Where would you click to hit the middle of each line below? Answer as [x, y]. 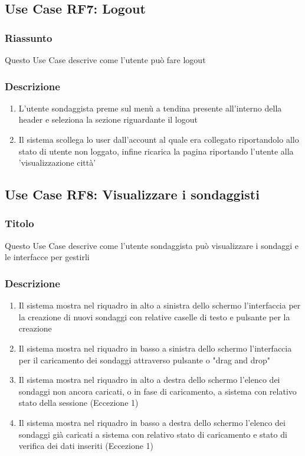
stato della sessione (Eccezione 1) [78, 403]
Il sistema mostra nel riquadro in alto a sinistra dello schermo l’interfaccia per [160, 305]
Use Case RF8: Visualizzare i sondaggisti [132, 194]
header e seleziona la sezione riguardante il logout [108, 119]
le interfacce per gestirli [47, 257]
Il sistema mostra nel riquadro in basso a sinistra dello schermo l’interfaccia [155, 348]
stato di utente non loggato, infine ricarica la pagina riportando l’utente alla [156, 151]
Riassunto [29, 37]
